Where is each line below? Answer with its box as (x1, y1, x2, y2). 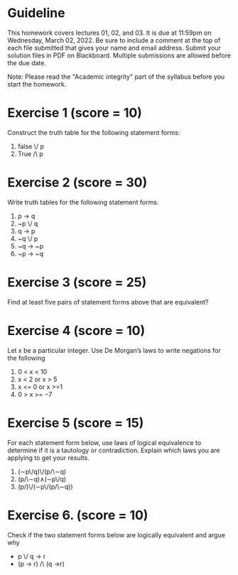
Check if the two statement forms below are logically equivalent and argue (7, 530, 226, 539)
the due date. (7, 58, 46, 67)
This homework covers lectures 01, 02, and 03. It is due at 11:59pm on (7, 28, 212, 37)
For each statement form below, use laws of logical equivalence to (7, 438, 202, 447)
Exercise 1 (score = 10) (7, 105, 142, 121)
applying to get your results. (7, 453, 90, 462)
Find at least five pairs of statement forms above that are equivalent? (7, 297, 209, 306)
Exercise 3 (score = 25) (7, 275, 147, 290)
